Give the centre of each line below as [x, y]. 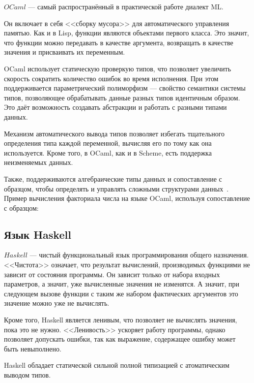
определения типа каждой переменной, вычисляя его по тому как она [108, 143]
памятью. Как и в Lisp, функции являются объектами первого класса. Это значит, [127, 33]
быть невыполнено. [33, 348]
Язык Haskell [38, 234]
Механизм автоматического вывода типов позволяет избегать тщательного [114, 133]
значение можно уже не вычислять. [57, 303]
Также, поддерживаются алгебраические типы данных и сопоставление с [113, 178]
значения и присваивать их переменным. [65, 52]
